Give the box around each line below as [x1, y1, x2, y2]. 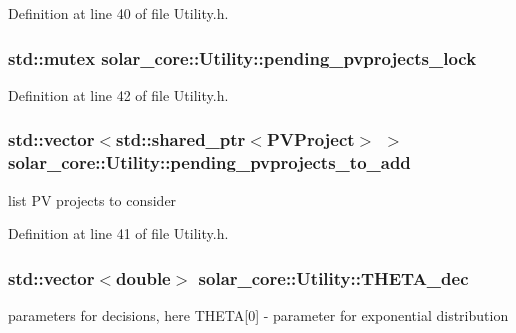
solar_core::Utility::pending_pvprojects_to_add [8, 150, 411, 175]
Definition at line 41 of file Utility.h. [8, 223, 229, 244]
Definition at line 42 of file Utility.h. [8, 84, 229, 105]
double [116, 265, 171, 290]
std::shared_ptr [116, 127, 246, 152]
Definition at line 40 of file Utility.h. [8, 3, 229, 23]
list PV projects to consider [8, 189, 177, 210]
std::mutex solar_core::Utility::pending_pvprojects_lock [8, 45, 477, 70]
